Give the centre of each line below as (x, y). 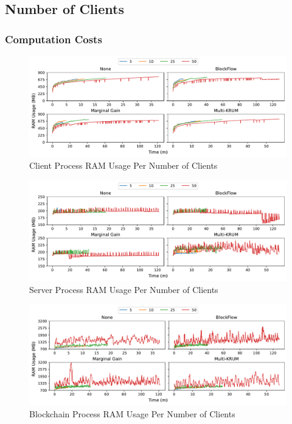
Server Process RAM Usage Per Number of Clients (124, 290)
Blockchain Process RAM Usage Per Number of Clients (132, 413)
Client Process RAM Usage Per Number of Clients (123, 165)
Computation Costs (54, 39)
